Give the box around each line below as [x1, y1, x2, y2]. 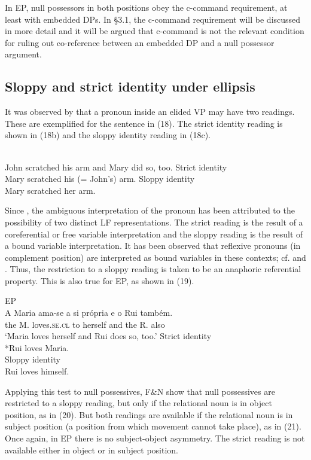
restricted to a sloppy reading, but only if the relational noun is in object [5, 397, 272, 409]
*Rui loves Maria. [5, 341, 69, 354]
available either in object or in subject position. [5, 443, 178, 456]
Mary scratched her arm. [5, 184, 96, 196]
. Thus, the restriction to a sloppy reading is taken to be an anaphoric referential [5, 263, 301, 275]
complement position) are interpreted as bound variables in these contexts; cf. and [5, 251, 306, 263]
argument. [5, 48, 42, 60]
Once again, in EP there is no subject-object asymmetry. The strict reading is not [5, 432, 305, 444]
